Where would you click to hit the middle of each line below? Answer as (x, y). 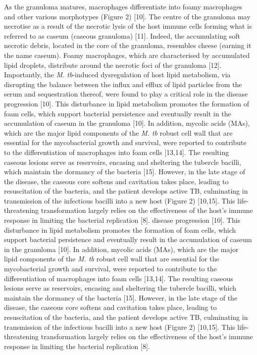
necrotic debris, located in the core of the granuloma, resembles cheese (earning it (128, 45)
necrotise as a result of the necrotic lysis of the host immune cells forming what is (128, 26)
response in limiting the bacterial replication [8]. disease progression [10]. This (122, 220)
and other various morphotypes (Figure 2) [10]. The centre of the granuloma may (127, 16)
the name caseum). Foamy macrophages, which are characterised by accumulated (127, 55)
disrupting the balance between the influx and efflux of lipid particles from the (123, 84)
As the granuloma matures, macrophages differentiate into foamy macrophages (123, 6)
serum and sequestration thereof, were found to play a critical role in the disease (126, 94)
